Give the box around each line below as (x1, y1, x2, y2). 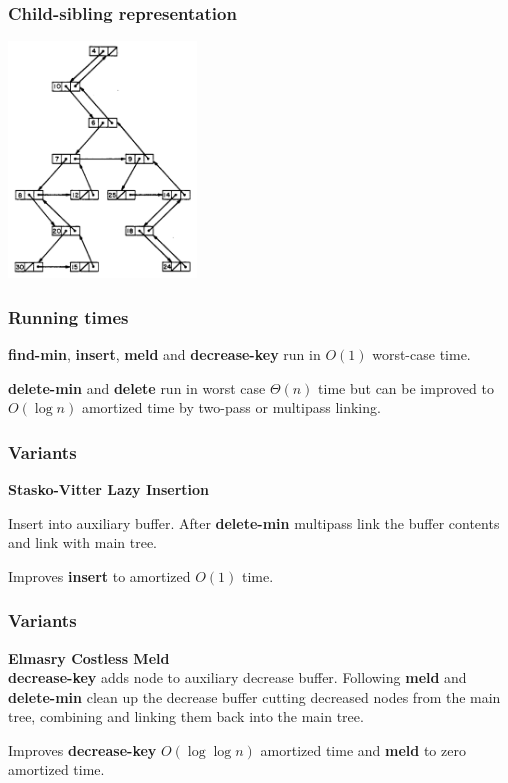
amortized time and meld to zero (260, 739, 466, 760)
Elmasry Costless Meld (8, 647, 170, 668)
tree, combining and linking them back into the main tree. (8, 706, 364, 727)
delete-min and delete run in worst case (8, 377, 266, 398)
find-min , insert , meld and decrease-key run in (8, 343, 321, 364)
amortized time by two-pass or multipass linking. (81, 397, 381, 418)
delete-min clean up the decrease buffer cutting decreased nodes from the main (8, 686, 501, 707)
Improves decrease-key (8, 739, 157, 760)
